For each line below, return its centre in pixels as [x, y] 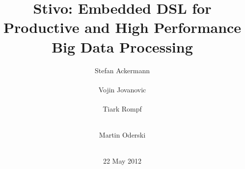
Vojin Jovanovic [122, 89]
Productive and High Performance [122, 27]
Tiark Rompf [122, 108]
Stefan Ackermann [122, 70]
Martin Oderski [122, 135]
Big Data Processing [122, 46]
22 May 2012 [122, 161]
